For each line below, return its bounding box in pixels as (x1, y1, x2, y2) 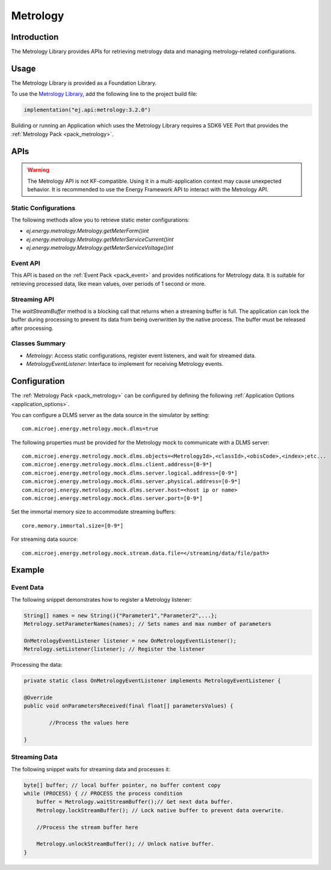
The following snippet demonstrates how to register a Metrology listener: (11, 596, 192, 603)
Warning (27, 166, 49, 174)
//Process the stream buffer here (36, 824, 138, 830)
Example (11, 565, 45, 575)
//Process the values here (49, 720, 129, 726)
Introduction (11, 32, 59, 42)
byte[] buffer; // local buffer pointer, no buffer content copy (23, 782, 221, 788)
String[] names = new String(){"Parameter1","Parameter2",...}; (23, 612, 218, 619)
